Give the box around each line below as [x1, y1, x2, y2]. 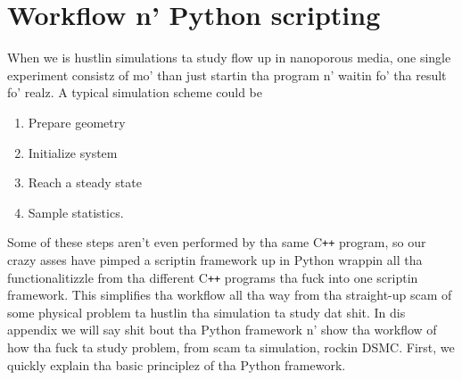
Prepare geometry [28, 112, 126, 131]
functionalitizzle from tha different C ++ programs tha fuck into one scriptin [7, 268, 418, 286]
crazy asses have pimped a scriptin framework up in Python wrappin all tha [7, 250, 423, 268]
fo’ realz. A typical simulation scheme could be [7, 83, 263, 102]
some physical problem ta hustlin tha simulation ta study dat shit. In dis [7, 302, 406, 321]
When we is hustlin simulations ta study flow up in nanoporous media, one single [7, 48, 451, 67]
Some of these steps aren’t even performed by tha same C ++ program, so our [7, 233, 426, 252]
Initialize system [28, 143, 118, 161]
